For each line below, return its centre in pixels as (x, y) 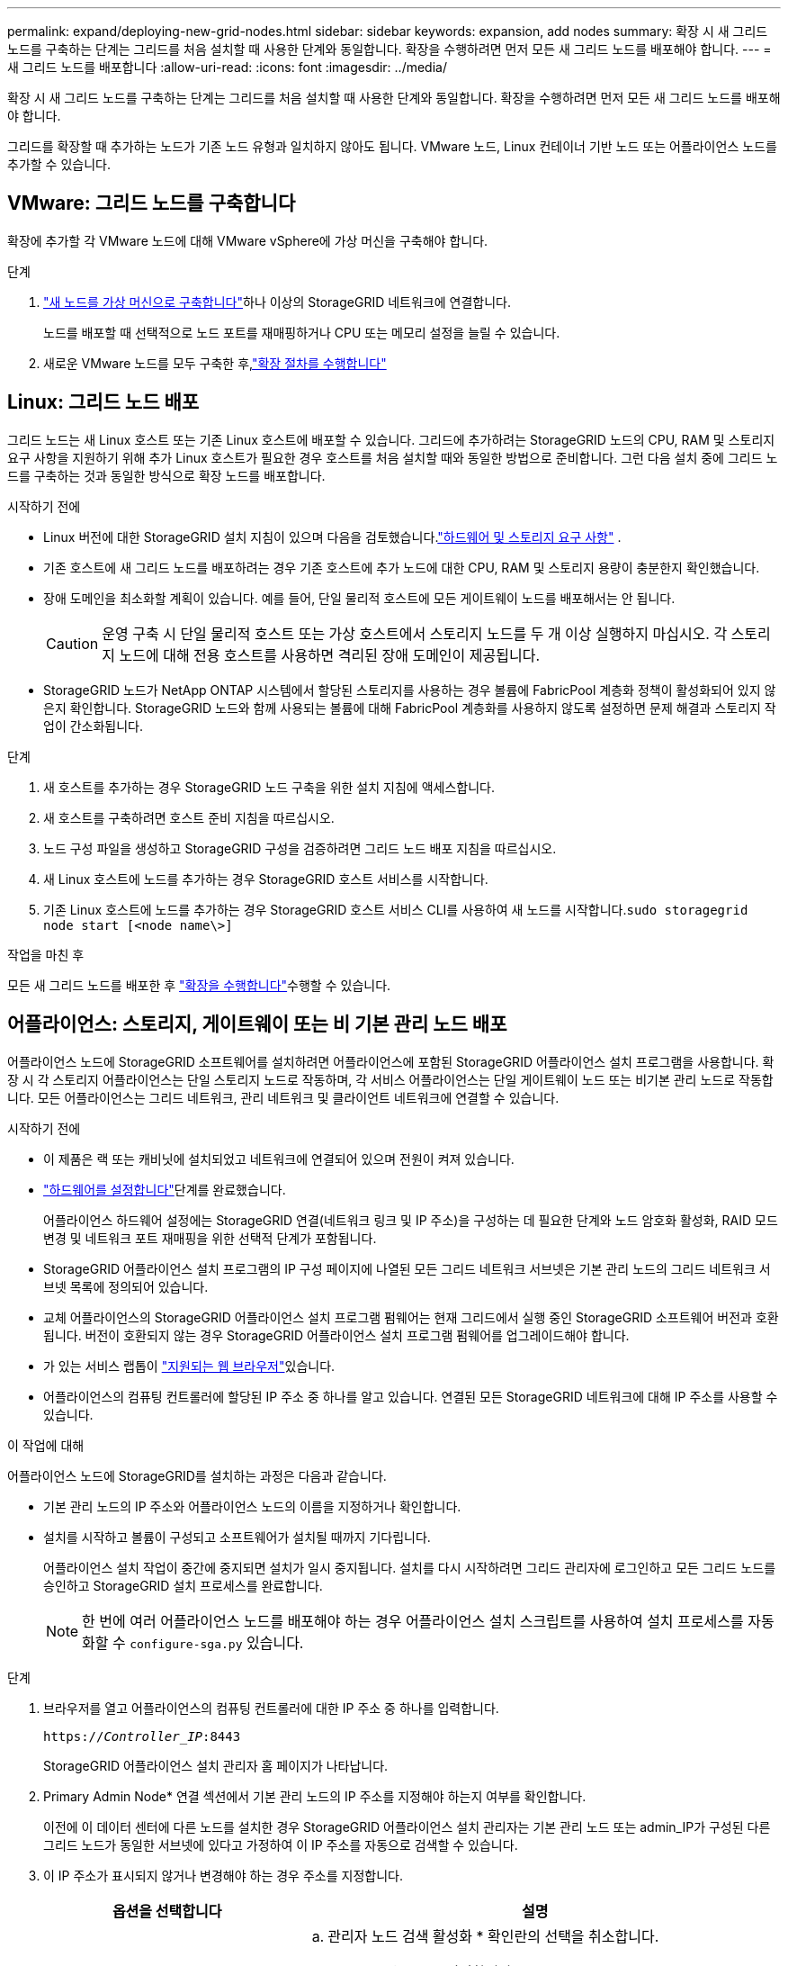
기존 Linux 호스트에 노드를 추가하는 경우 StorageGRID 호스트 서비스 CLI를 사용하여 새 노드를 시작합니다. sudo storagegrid (396, 909)
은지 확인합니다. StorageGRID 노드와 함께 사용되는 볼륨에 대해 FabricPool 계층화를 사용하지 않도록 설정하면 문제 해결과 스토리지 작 (410, 708)
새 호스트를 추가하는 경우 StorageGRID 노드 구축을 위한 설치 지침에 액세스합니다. (269, 787)
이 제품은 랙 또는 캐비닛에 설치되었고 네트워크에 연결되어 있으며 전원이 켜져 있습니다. (279, 1159)
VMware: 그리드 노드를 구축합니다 (152, 203)
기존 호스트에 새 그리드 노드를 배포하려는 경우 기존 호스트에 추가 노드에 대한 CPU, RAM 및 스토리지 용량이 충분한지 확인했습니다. (402, 567)
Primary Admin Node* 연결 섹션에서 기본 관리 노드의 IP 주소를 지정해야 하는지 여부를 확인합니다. (315, 1796)
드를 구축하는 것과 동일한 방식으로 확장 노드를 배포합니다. (166, 475)
